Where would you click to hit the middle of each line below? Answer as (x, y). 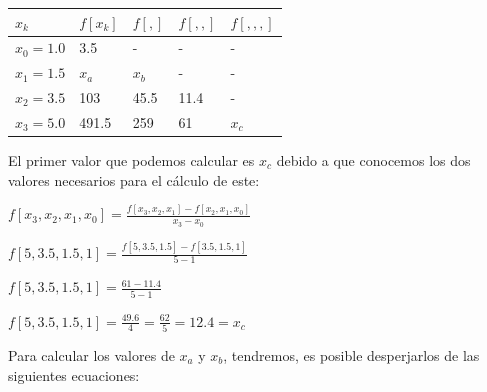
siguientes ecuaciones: (74, 374)
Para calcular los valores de (91, 354)
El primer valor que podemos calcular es (131, 159)
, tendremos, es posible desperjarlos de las (351, 354)
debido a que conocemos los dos (373, 159)
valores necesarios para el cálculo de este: (134, 179)
